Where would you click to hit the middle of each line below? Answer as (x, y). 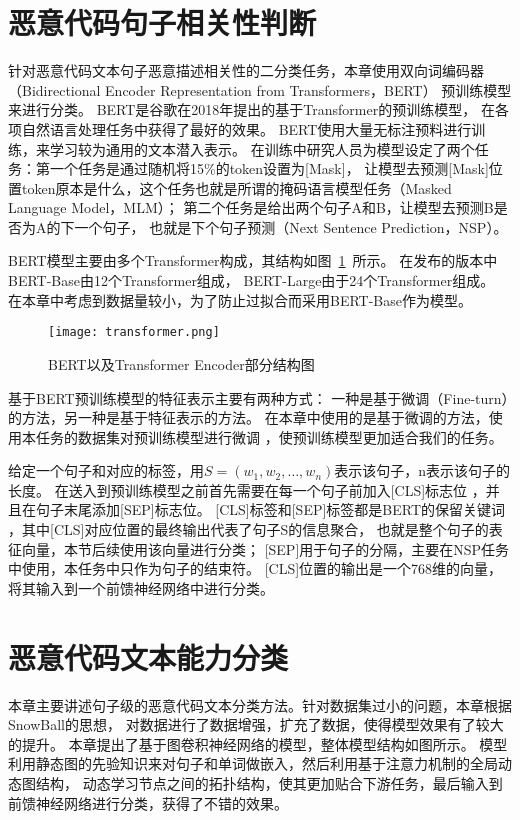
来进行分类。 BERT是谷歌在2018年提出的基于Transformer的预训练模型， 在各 (258, 109)
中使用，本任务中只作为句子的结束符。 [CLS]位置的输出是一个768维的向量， (255, 568)
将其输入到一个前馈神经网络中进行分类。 (141, 587)
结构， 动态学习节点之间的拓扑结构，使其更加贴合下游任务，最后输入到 (269, 782)
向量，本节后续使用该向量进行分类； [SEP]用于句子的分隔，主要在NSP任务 (265, 548)
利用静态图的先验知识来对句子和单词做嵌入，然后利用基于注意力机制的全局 (253, 763)
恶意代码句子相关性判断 (162, 22)
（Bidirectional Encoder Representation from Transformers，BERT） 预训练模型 (260, 89)
